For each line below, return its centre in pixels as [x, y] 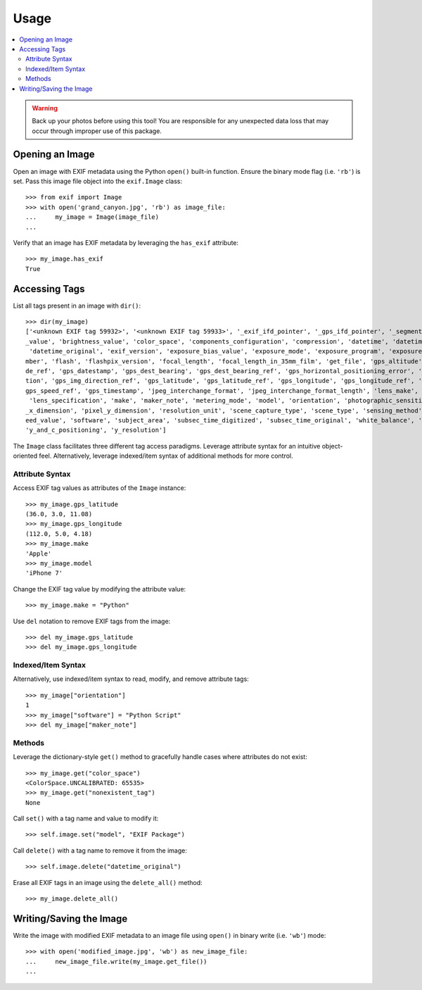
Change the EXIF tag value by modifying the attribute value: [100, 589]
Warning [45, 108]
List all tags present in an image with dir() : [77, 306]
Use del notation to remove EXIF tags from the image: [92, 621]
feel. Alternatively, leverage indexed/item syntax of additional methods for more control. [166, 456]
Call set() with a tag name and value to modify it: [86, 819]
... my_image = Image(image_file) [92, 217]
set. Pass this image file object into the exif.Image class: [98, 181]
